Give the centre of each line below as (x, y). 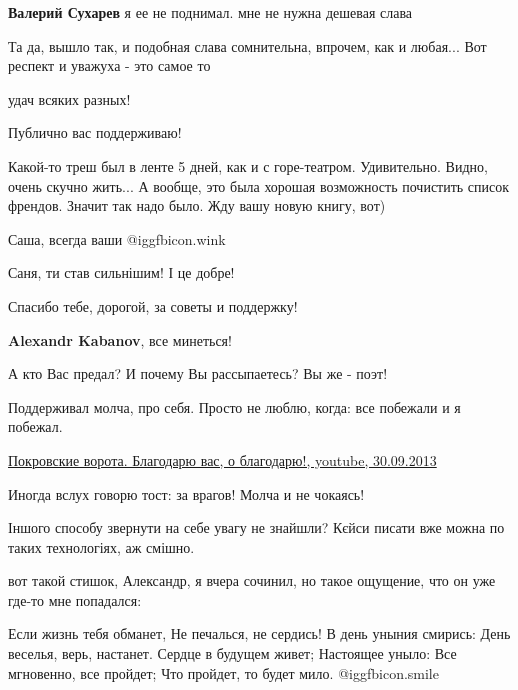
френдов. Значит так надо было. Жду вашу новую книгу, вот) (197, 205)
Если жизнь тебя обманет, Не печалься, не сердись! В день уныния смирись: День (259, 633)
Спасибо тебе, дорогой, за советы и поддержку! (153, 305)
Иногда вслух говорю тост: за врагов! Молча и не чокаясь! (186, 493)
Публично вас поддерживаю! (95, 132)
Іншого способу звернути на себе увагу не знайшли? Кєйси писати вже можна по (256, 527)
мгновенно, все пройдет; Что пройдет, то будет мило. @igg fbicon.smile (223, 672)
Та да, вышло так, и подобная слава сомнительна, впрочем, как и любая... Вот (247, 45)
